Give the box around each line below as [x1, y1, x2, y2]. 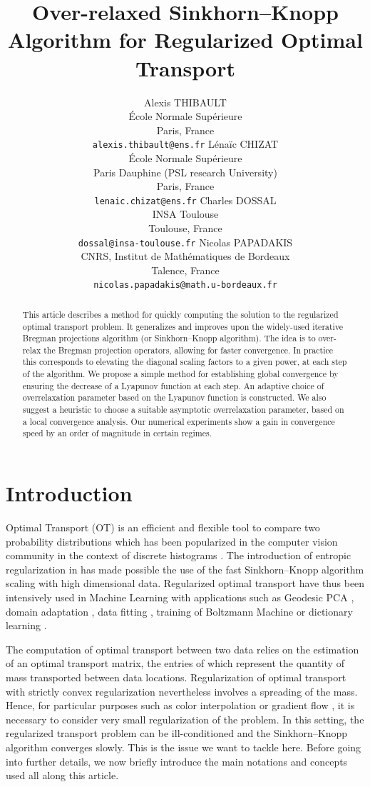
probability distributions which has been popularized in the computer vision [6, 533, 338, 548]
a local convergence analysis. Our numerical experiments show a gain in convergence [22, 415, 335, 427]
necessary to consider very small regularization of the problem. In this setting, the [6, 711, 364, 726]
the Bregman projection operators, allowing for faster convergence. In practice [43, 344, 334, 356]
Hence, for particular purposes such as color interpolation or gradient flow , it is [6, 698, 355, 713]
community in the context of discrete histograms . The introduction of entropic [6, 548, 351, 563]
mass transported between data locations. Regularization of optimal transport [6, 669, 346, 684]
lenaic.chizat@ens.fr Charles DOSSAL [94, 192, 277, 207]
